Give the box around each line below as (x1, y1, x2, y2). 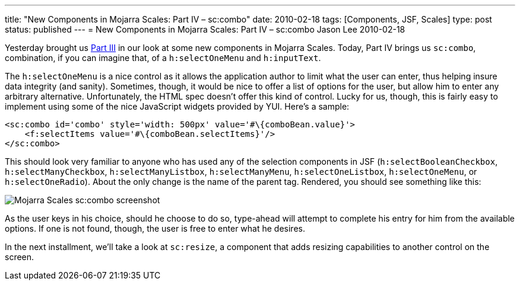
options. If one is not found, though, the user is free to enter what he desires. (5, 223, 305, 233)
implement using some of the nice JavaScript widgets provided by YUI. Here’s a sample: (5, 101, 350, 111)
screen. (5, 252, 34, 262)
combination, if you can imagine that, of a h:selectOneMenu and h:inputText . (5, 53, 321, 63)
